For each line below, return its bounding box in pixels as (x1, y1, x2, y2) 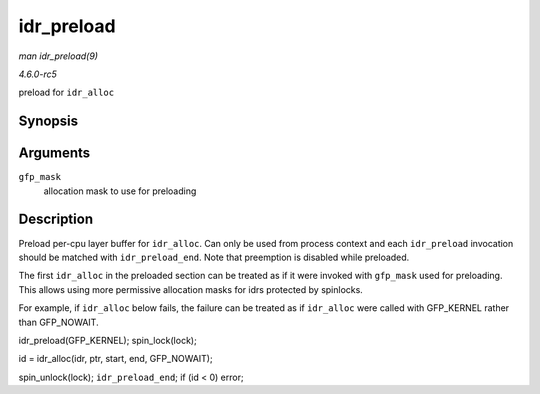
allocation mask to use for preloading (43, 185, 197, 197)
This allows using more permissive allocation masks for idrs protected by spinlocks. (18, 283, 364, 295)
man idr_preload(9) (18, 50, 99, 62)
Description (18, 211, 94, 228)
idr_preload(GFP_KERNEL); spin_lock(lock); (18, 334, 197, 346)
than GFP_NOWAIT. (18, 316, 99, 328)
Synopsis (18, 113, 79, 130)
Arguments (18, 145, 91, 162)
